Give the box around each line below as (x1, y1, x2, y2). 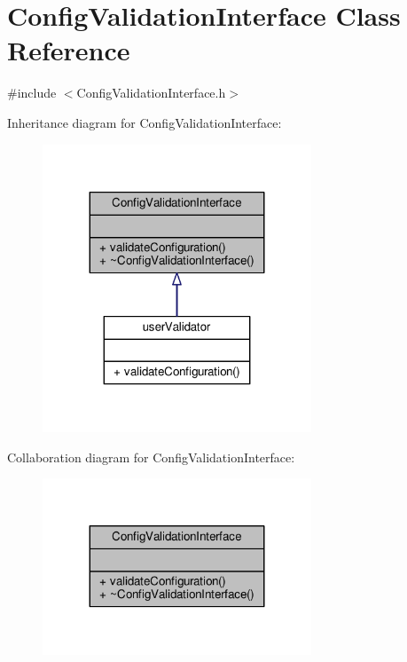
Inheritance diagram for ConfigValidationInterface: (7, 113, 282, 131)
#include (7, 83, 57, 102)
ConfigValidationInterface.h (76, 83, 226, 102)
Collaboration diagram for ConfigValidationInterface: (7, 447, 295, 466)
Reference (7, 32, 130, 68)
